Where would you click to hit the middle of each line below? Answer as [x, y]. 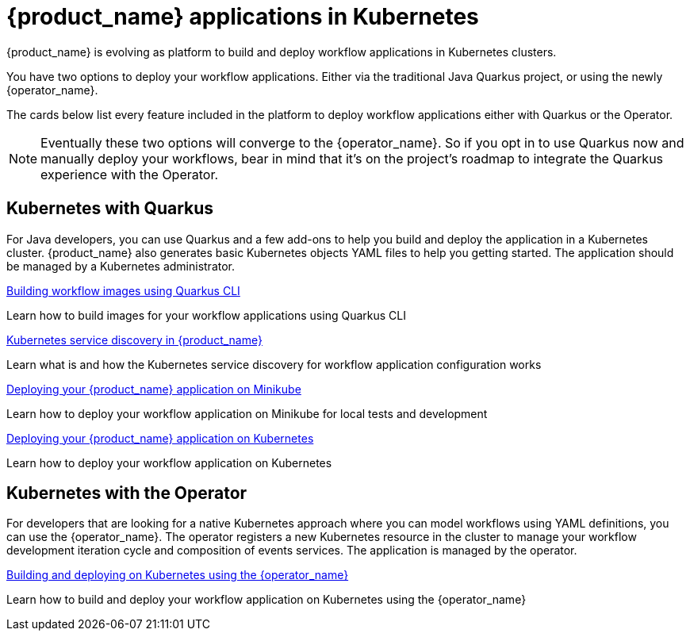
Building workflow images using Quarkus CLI [123, 290]
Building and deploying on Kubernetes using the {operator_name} [178, 575]
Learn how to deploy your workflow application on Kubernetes [169, 462]
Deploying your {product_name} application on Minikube [154, 389]
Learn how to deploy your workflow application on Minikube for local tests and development [247, 413]
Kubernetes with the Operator [127, 493]
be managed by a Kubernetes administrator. [121, 266]
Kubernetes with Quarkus [110, 209]
